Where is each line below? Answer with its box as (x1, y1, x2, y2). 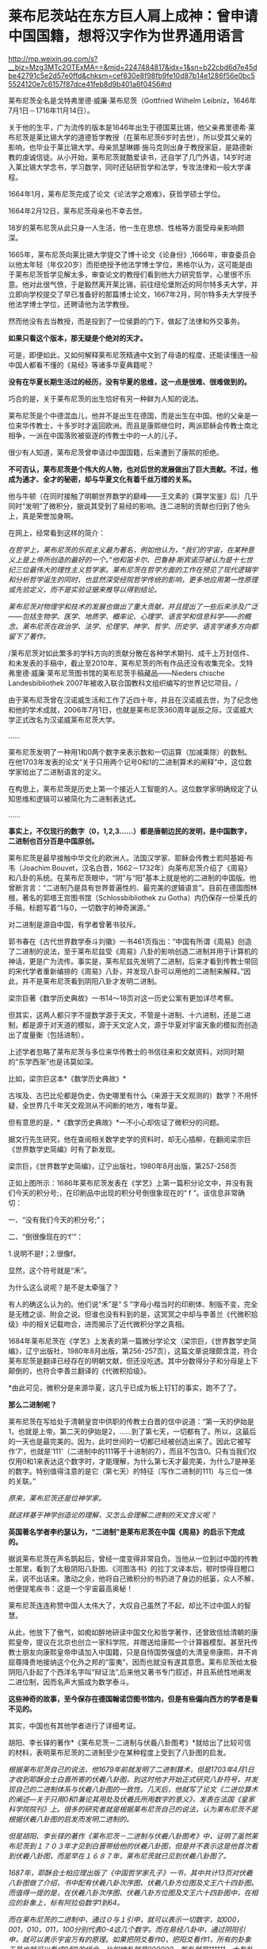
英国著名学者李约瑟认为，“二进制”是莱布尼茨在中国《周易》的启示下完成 (8, 1527, 246, 1536)
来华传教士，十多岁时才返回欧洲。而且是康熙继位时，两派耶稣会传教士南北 (14, 421, 258, 430)
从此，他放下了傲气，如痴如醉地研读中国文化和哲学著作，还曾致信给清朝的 (8, 1627, 251, 1636)
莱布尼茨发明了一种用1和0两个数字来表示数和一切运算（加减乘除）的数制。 (8, 747, 252, 756)
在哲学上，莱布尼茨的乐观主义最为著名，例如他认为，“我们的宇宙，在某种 (8, 545, 248, 554)
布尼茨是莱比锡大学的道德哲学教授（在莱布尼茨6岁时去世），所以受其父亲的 (8, 132, 252, 142)
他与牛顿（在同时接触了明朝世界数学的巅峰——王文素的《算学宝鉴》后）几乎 (8, 491, 258, 501)
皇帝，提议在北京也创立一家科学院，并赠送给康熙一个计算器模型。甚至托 (14, 1637, 251, 1647)
